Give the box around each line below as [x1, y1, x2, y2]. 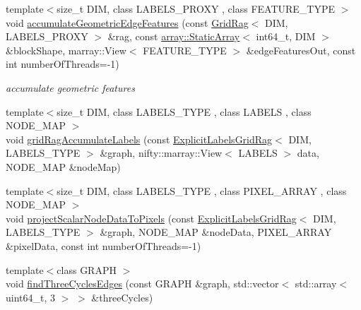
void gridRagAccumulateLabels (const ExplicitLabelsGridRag [6, 131, 273, 146]
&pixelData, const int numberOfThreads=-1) [6, 238, 201, 253]
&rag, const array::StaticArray [107, 29, 240, 44]
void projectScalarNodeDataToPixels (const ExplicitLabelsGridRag [6, 210, 297, 225]
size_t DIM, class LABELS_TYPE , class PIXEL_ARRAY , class [57, 183, 347, 198]
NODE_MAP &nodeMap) [6, 159, 121, 174]
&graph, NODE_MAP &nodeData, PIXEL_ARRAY [100, 225, 332, 239]
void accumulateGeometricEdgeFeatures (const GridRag [6, 15, 249, 30]
